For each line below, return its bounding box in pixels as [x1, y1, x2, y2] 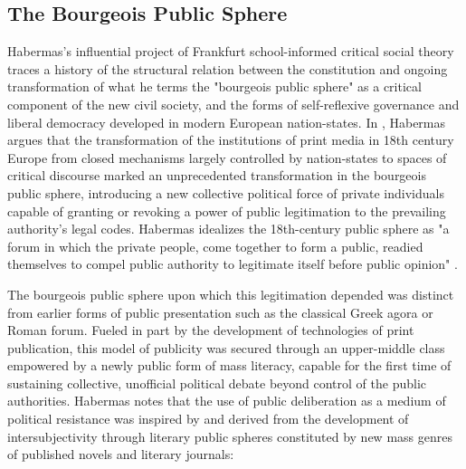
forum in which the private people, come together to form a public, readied [7, 236, 423, 255]
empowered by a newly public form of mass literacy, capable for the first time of [7, 356, 452, 375]
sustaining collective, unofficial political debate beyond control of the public [7, 373, 427, 392]
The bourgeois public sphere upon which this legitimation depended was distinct [7, 284, 454, 303]
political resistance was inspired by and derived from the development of [7, 409, 409, 428]
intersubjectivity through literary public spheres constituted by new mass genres [7, 426, 452, 445]
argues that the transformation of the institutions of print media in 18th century [7, 130, 454, 149]
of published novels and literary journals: [7, 445, 234, 464]
